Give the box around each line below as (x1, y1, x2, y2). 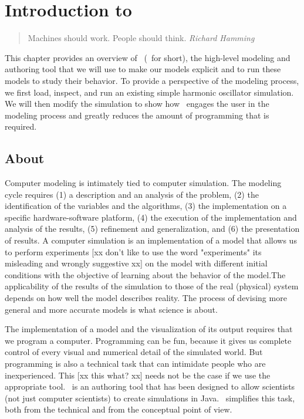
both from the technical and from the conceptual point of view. (5, 403, 232, 415)
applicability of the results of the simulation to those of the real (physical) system (5, 280, 299, 292)
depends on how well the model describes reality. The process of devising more (5, 292, 287, 304)
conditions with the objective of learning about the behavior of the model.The (5, 268, 286, 281)
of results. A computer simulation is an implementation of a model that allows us (5, 234, 297, 246)
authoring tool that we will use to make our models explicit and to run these (5, 63, 281, 75)
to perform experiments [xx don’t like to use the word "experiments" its (5, 245, 262, 258)
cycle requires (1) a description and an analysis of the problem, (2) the (5, 188, 259, 200)
